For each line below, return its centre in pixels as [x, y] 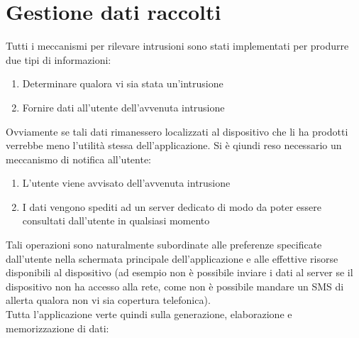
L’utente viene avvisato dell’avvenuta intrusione [126, 183]
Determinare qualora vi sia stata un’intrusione [123, 83]
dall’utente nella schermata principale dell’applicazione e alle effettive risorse [172, 258]
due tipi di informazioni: [59, 59]
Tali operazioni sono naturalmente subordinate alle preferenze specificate [164, 245]
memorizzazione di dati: [57, 328]
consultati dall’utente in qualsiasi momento [116, 220]
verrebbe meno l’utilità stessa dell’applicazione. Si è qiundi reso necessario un [174, 145]
